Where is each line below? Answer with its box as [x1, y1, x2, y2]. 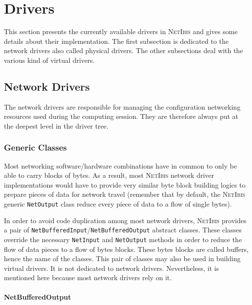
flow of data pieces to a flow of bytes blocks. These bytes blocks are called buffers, [4, 244, 249, 254]
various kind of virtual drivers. [4, 55, 95, 65]
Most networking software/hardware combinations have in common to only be [4, 160, 237, 171]
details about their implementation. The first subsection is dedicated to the [4, 36, 229, 46]
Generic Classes [4, 141, 67, 153]
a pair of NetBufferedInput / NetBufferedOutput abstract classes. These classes [4, 225, 242, 235]
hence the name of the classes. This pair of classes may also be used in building [4, 253, 241, 264]
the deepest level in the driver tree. [4, 120, 109, 131]
